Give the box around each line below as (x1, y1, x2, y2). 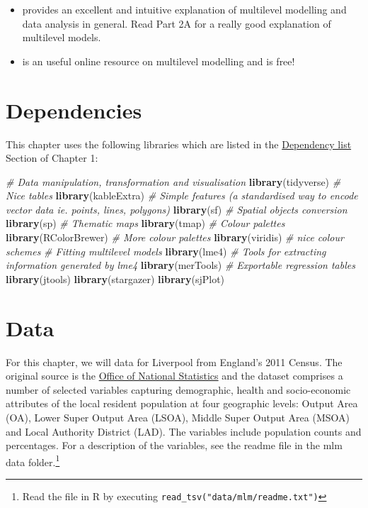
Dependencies (6, 95, 142, 124)
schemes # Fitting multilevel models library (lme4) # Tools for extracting (6, 243, 326, 258)
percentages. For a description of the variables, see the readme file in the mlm (6, 438, 343, 453)
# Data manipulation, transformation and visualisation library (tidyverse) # (6, 174, 341, 189)
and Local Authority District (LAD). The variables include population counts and (6, 424, 362, 438)
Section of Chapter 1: (6, 150, 98, 165)
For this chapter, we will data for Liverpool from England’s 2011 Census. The (6, 354, 343, 369)
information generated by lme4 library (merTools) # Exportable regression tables (6, 258, 355, 272)
